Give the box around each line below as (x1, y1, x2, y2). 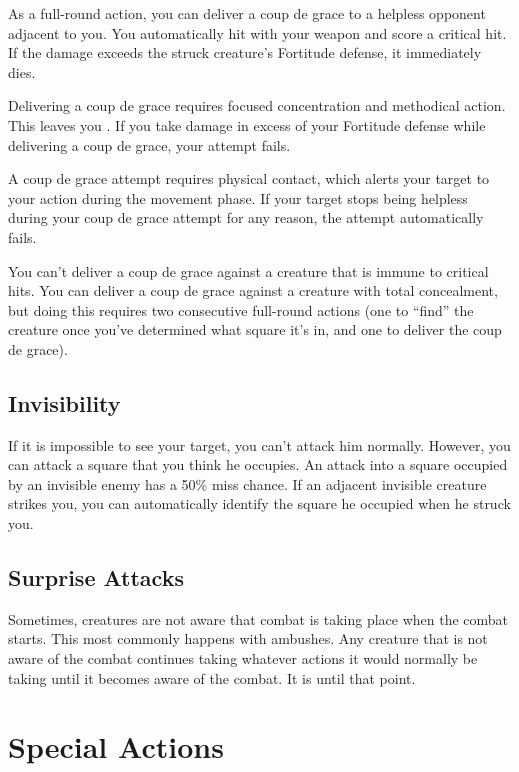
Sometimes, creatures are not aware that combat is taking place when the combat (8, 608, 509, 629)
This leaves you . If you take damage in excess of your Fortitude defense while (8, 114, 486, 135)
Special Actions (8, 726, 224, 767)
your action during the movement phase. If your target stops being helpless (8, 187, 468, 208)
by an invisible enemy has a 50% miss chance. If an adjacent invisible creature (8, 473, 487, 494)
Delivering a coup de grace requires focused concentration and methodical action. (8, 95, 506, 116)
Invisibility (8, 387, 121, 418)
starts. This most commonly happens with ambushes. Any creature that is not (8, 628, 488, 649)
